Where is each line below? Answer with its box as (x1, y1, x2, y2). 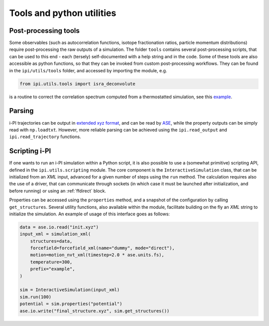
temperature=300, (30, 259, 73, 265)
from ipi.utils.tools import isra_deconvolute (19, 81, 135, 87)
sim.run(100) (19, 294, 52, 300)
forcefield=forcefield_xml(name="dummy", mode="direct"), (30, 245, 175, 251)
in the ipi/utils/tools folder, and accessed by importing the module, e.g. (9, 67, 167, 73)
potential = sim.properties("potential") (19, 301, 123, 307)
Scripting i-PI (9, 147, 51, 156)
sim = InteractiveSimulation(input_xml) (19, 287, 120, 293)
